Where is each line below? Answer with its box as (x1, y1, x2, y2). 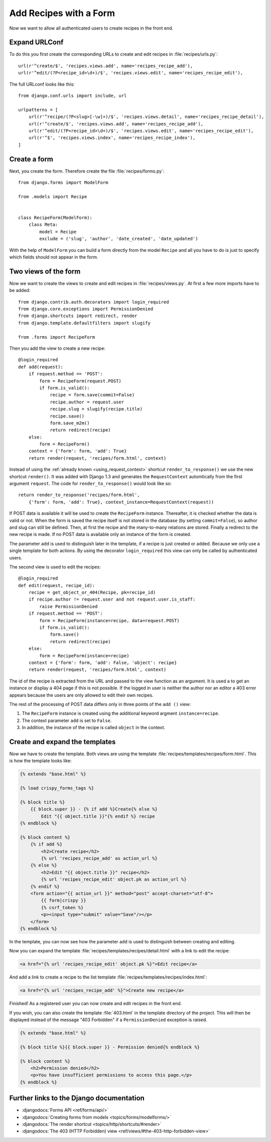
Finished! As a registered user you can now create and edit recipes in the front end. (9, 1001, 182, 1007)
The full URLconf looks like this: (9, 81, 75, 87)
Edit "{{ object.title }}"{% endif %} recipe (41, 813, 155, 819)
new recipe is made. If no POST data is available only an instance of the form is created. (9, 531, 192, 537)
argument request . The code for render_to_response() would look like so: (9, 481, 172, 487)
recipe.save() (50, 413, 85, 419)
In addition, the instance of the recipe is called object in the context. (22, 725, 166, 731)
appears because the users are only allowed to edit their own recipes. (9, 692, 154, 698)
